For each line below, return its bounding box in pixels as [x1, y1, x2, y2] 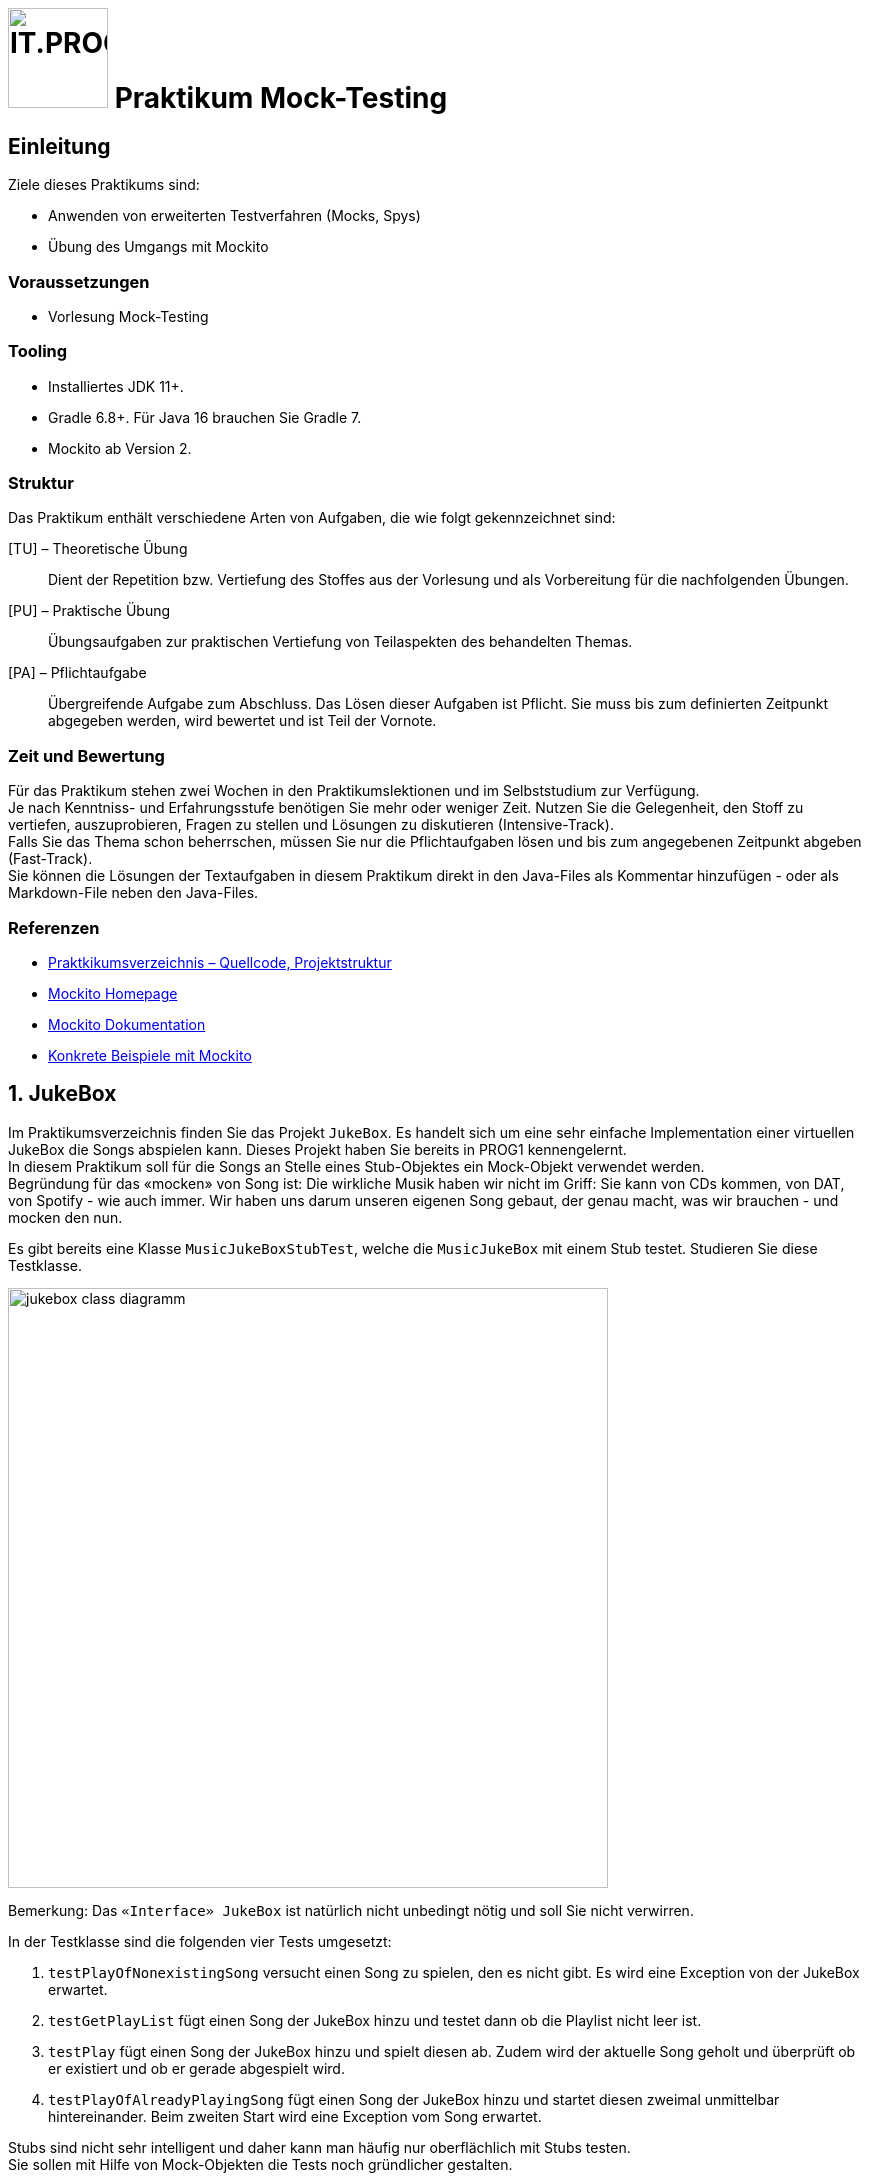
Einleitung [8, 133, 111, 159]
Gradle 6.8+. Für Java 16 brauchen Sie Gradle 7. [48, 408, 362, 426]
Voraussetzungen [8, 271, 150, 292]
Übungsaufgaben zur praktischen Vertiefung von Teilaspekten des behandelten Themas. [48, 633, 633, 651]
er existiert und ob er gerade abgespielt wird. [48, 2059, 345, 2077]
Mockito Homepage [48, 984, 178, 1002]
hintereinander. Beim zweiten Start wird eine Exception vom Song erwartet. [48, 2107, 542, 2125]
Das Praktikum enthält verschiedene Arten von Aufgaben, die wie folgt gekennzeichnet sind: [8, 509, 616, 527]
